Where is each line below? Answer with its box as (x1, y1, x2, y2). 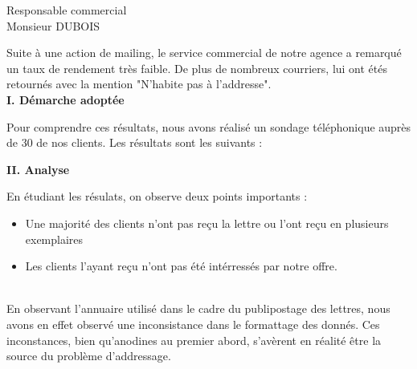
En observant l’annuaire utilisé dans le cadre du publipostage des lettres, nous (6, 300, 390, 317)
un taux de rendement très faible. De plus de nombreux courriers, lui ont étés (6, 59, 388, 76)
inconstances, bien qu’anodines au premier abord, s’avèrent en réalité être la (6, 331, 382, 348)
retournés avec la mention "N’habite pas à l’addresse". (6, 75, 272, 92)
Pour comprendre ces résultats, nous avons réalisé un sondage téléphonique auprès (6, 118, 411, 135)
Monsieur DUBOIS (6, 17, 100, 34)
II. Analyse (6, 160, 70, 177)
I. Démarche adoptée (6, 91, 125, 107)
